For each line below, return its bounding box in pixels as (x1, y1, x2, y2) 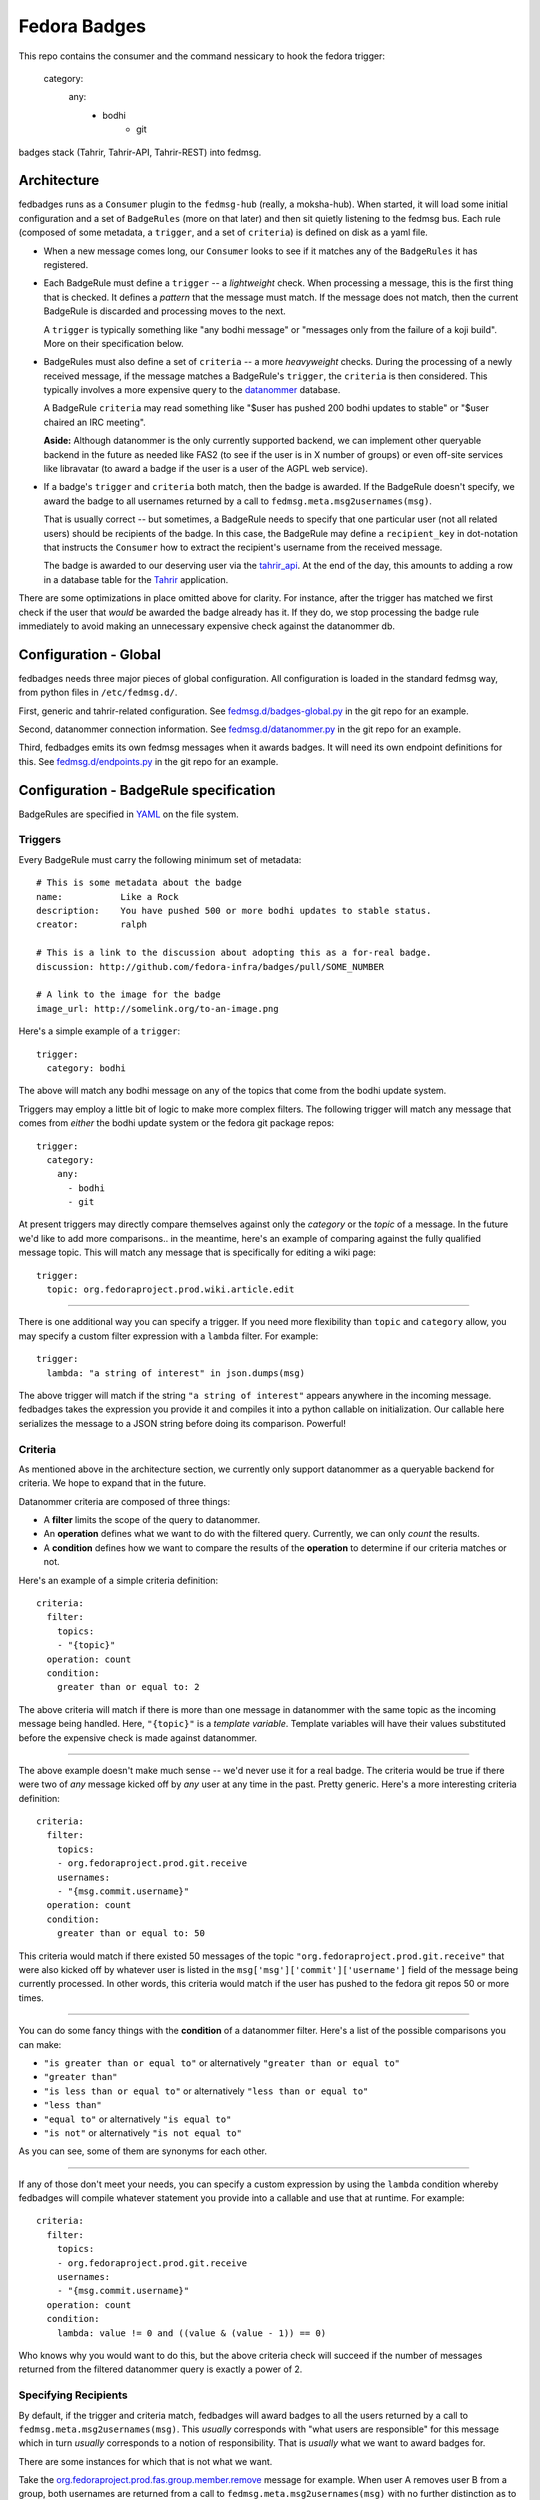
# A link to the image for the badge (36, 989, 222, 1000)
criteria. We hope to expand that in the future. (18, 1477, 207, 1489)
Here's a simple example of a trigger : (18, 1025, 181, 1037)
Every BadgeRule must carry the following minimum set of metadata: (18, 853, 302, 865)
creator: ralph (36, 919, 148, 930)
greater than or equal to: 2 (56, 1681, 200, 1693)
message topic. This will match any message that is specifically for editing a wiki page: (18, 1246, 377, 1259)
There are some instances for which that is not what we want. (18, 2455, 273, 2467)
